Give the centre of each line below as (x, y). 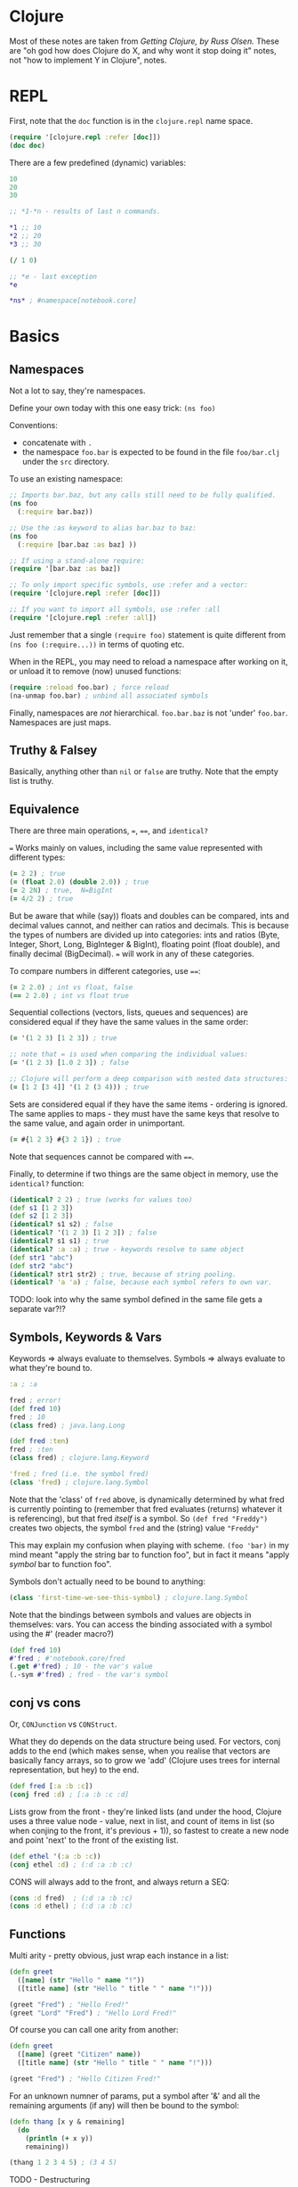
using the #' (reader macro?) (61, 1633)
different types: (37, 857)
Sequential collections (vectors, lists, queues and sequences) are (129, 1012)
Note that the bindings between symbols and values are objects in (130, 1614)
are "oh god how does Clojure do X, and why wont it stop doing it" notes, (143, 50)
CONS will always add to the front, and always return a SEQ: (119, 1882)
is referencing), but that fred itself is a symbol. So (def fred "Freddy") (139, 1518)
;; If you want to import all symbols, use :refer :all (115, 609)
